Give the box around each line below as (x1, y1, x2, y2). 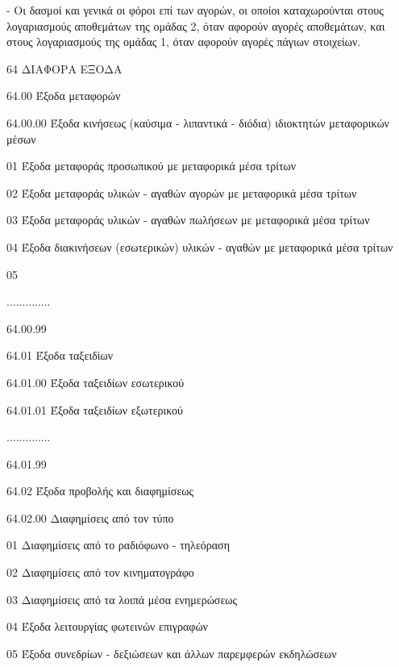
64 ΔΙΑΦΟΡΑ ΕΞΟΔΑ (6, 60, 123, 77)
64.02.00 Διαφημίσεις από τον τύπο (6, 509, 174, 526)
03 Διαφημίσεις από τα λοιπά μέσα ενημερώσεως (6, 590, 238, 607)
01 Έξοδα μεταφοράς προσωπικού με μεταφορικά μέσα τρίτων (6, 157, 297, 174)
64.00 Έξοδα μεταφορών (6, 87, 121, 104)
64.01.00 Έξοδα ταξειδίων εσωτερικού (6, 373, 185, 390)
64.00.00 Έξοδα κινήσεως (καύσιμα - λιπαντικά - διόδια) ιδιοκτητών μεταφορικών (6, 114, 389, 131)
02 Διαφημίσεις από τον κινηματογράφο (6, 564, 194, 581)
